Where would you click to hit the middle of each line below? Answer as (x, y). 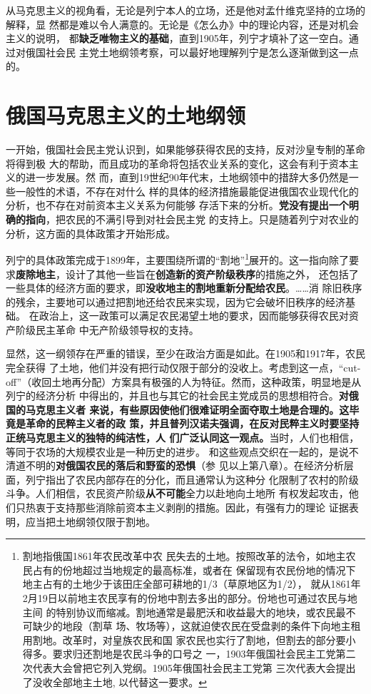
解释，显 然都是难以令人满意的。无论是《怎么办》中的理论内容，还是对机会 (182, 24)
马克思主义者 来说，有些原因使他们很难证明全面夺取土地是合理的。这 (187, 409)
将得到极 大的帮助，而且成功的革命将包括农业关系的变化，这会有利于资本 (177, 163)
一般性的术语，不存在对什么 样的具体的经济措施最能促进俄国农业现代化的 (187, 191)
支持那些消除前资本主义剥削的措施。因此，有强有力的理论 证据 (202, 507)
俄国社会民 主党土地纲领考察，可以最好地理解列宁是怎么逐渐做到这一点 (192, 52)
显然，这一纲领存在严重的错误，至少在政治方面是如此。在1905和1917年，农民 (185, 353)
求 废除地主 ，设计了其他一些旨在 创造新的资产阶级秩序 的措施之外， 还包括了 (182, 274)
